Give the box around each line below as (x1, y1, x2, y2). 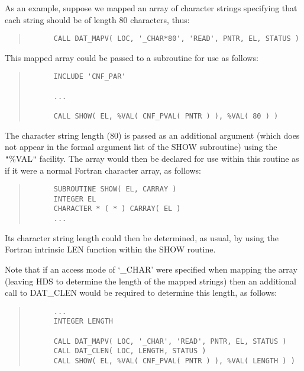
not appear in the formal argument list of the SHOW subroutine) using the (5, 140, 277, 153)
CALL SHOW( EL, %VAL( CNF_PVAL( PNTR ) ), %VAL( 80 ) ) (53, 112, 279, 121)
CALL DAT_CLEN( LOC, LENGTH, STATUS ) (53, 347, 206, 356)
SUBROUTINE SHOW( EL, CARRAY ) (53, 185, 177, 194)
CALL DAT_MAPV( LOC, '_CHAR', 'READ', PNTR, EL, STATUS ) (53, 337, 287, 346)
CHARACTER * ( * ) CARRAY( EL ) (53, 204, 181, 213)
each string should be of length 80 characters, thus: (5, 13, 190, 25)
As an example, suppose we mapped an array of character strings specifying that (5, 2, 297, 14)
